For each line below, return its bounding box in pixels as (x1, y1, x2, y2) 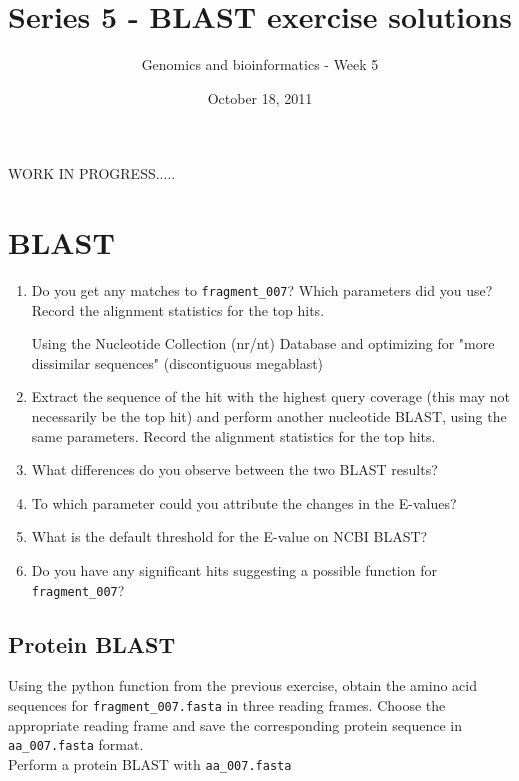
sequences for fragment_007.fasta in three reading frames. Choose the (8, 695, 446, 716)
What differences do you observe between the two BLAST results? (31, 459, 438, 480)
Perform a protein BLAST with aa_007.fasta (8, 753, 292, 774)
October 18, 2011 (207, 87, 313, 108)
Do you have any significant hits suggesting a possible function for (31, 560, 437, 581)
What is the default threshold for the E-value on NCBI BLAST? (31, 526, 428, 547)
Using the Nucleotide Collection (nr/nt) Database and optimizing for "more (31, 333, 495, 354)
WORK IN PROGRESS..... (8, 163, 176, 184)
